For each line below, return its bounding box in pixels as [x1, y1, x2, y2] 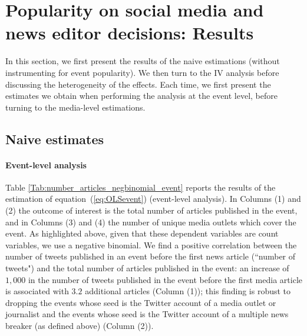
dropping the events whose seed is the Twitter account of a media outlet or [5, 296, 276, 308]
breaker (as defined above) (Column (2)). [5, 319, 154, 331]
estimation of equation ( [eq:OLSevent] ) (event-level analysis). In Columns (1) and [5, 192, 301, 205]
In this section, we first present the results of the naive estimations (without [5, 55, 280, 67]
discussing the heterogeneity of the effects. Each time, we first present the [5, 78, 271, 90]
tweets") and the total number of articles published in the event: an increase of [5, 262, 289, 274]
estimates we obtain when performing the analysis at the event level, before [5, 89, 278, 102]
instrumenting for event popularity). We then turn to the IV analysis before [5, 66, 279, 78]
